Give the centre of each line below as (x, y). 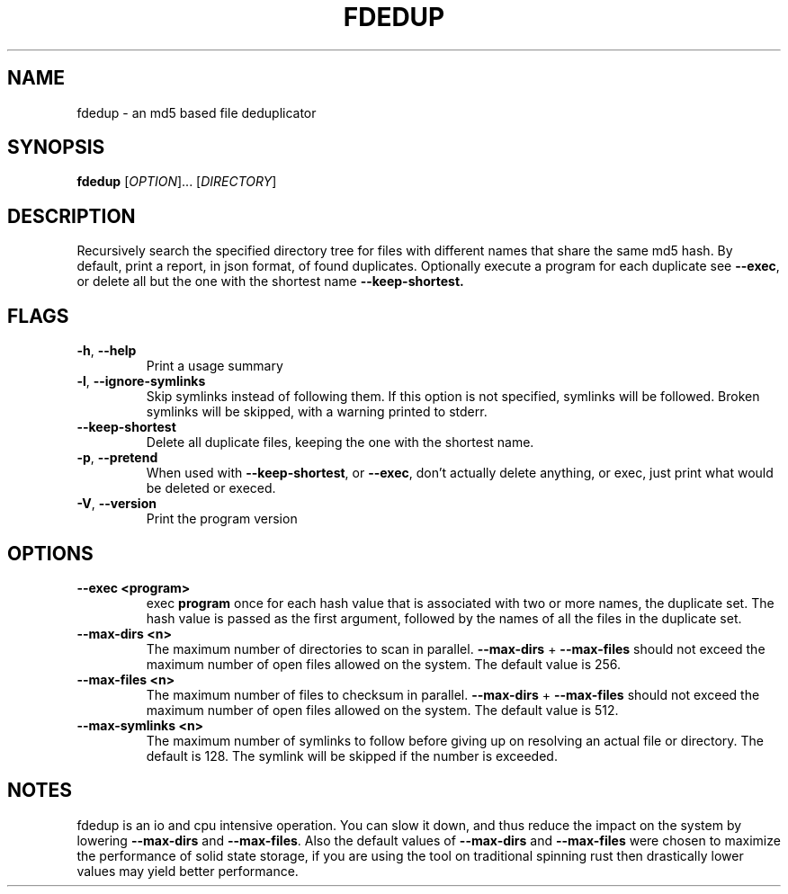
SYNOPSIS (56, 148)
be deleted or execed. (211, 488)
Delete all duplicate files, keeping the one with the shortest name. (340, 443)
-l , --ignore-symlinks (141, 381)
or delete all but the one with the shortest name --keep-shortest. (270, 282)
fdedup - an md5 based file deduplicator (197, 112)
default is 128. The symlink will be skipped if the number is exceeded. (352, 755)
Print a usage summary (215, 366)
